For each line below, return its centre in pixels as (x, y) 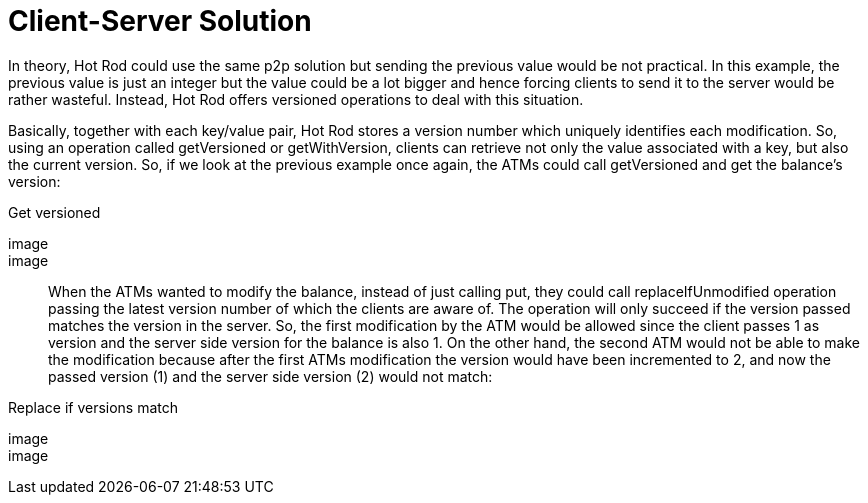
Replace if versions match (93, 407)
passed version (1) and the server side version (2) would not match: (270, 376)
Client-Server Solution (160, 21)
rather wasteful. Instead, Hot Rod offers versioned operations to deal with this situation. (296, 99)
